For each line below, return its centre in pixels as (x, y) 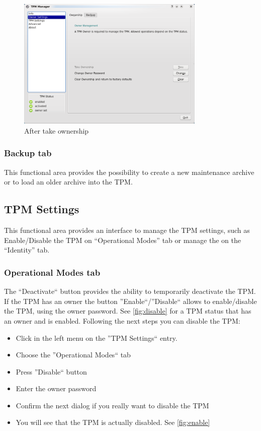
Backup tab (28, 153)
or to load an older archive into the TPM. (68, 182)
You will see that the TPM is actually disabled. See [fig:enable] (113, 422)
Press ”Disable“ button (51, 371)
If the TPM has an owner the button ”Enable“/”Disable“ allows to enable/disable (130, 301)
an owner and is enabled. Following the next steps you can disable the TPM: (122, 320)
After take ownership (57, 130)
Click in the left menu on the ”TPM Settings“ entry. (97, 337)
